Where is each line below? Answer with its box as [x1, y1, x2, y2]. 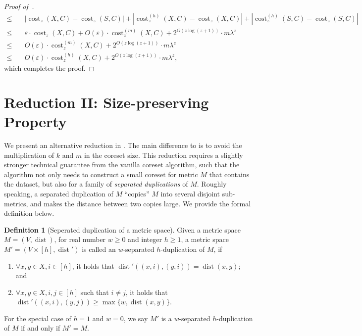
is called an [82, 243, 116, 254]
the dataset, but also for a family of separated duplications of [4, 179, 188, 189]
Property [4, 111, 67, 132]
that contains [209, 169, 250, 179]
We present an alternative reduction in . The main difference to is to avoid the [4, 140, 242, 150]
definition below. [4, 208, 54, 218]
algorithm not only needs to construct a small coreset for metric [4, 169, 198, 179]
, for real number [54, 234, 106, 244]
